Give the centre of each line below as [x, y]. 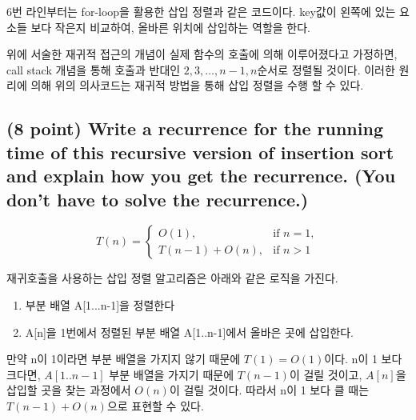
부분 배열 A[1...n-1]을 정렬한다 [100, 304]
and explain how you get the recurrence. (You [201, 176]
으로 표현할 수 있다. [155, 405]
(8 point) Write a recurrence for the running [195, 128]
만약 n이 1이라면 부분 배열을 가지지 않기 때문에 [124, 359]
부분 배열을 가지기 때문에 [172, 374]
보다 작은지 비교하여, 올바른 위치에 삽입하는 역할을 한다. [170, 27]
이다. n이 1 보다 [363, 359]
